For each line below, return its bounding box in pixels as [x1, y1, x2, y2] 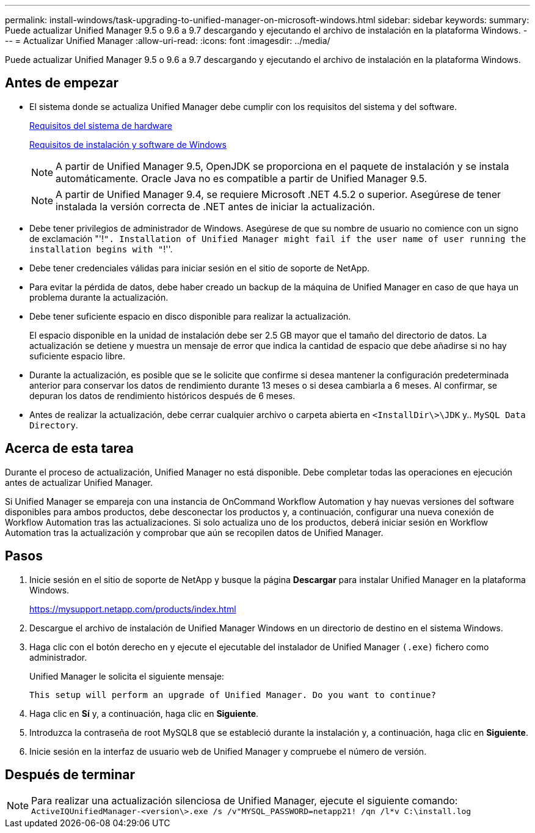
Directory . [29, 419, 78, 430]
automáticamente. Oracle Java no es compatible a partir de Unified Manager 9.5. [56, 172, 428, 185]
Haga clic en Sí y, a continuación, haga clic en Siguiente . [29, 708, 259, 719]
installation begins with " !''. [29, 243, 173, 254]
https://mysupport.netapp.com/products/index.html [29, 603, 236, 614]
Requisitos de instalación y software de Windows [29, 139, 227, 150]
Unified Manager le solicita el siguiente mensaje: [29, 670, 224, 681]
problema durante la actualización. [29, 292, 169, 303]
